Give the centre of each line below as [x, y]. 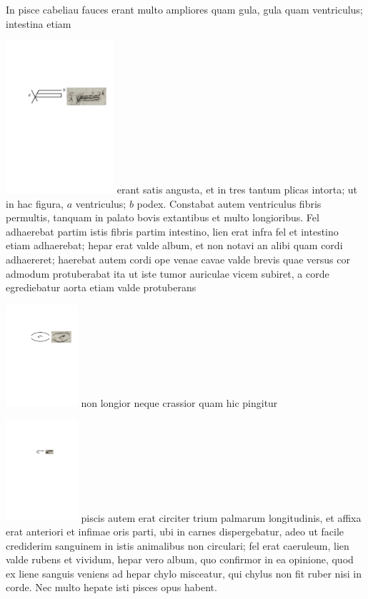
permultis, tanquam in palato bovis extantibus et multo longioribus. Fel [163, 217]
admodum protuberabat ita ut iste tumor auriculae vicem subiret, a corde [168, 273]
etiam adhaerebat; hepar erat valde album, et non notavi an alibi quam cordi [174, 245]
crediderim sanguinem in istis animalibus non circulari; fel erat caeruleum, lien [178, 545]
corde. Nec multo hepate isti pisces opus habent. [111, 587]
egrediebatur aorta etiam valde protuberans [101, 287]
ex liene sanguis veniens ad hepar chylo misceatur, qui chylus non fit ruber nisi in [184, 573]
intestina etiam [39, 23]
